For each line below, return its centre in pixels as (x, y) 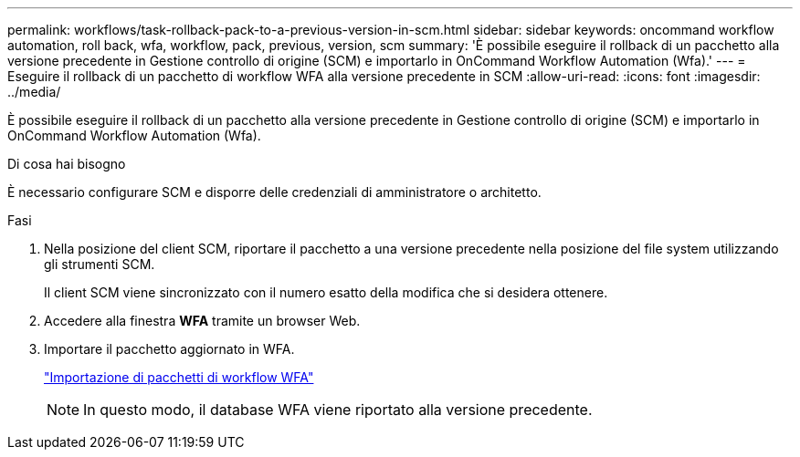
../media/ (34, 92)
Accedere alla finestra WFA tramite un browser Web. (202, 321)
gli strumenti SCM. (100, 264)
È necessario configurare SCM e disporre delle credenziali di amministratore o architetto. (274, 192)
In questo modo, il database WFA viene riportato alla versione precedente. (338, 410)
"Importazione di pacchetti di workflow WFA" (179, 377)
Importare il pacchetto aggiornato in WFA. (169, 349)
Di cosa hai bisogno (67, 164)
